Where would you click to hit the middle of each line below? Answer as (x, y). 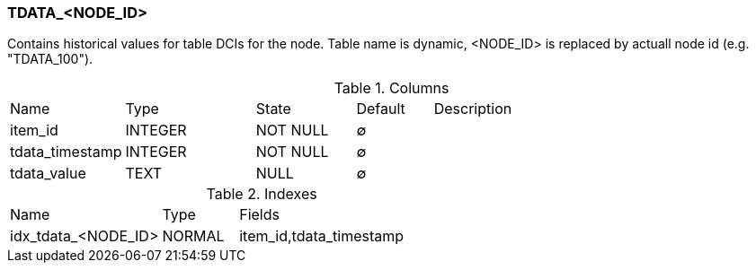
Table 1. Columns (391, 88)
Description (473, 109)
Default (381, 109)
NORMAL (193, 236)
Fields (259, 215)
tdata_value (48, 174)
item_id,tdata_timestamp (322, 236)
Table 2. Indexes (262, 194)
